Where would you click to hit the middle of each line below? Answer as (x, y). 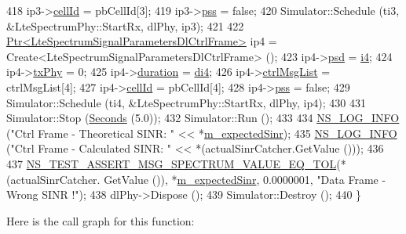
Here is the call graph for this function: (101, 220)
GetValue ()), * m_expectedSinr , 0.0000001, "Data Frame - (245, 179)
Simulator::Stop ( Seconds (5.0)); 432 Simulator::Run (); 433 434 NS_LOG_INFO (203, 118)
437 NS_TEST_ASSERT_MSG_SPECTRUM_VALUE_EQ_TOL (172, 163)
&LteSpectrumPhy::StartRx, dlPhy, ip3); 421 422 (125, 25)
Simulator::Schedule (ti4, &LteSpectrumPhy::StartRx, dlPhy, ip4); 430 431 (186, 102)
